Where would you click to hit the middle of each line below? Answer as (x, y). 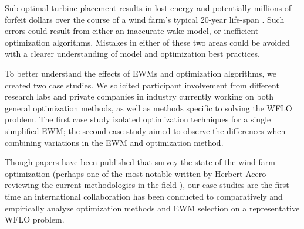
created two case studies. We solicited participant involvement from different (142, 85)
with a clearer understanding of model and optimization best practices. (132, 54)
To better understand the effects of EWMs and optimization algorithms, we (141, 73)
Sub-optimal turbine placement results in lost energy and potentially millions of (148, 8)
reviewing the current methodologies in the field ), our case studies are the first (147, 185)
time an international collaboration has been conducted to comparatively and (144, 196)
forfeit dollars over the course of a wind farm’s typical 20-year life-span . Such (145, 19)
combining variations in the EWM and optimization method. (114, 142)
